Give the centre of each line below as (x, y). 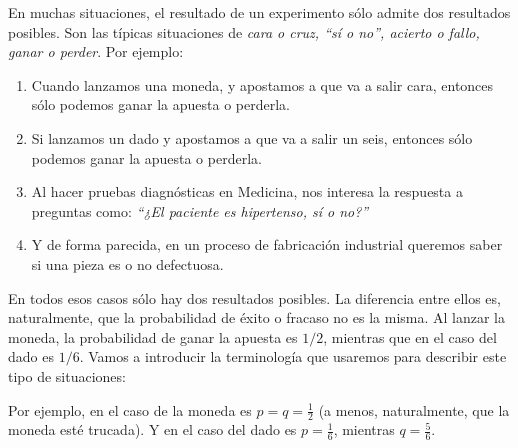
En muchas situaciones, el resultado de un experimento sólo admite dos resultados (259, 12)
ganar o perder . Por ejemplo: (96, 51)
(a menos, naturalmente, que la (414, 409)
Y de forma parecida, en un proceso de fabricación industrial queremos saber (267, 244)
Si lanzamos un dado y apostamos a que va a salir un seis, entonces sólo (252, 137)
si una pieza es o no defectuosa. (127, 263)
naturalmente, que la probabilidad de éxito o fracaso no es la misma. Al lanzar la (256, 317)
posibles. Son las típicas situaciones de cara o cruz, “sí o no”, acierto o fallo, (244, 31)
